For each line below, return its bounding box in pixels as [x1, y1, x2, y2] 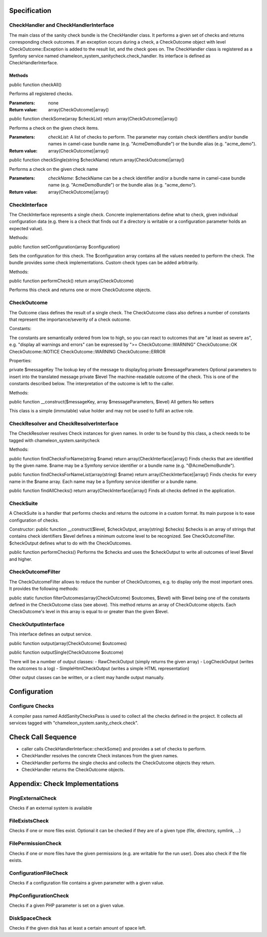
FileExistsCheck [9, 817, 49, 824]
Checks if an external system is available [9, 805, 92, 811]
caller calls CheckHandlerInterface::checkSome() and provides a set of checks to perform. [21, 745, 206, 752]
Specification [9, 6, 51, 15]
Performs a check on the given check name [9, 166, 98, 172]
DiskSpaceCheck [9, 915, 52, 922]
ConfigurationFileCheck [9, 869, 68, 876]
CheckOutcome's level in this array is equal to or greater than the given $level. [9, 609, 169, 615]
